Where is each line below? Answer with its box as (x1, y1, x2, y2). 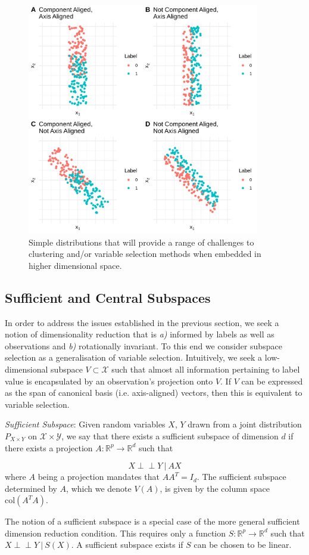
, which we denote (66, 482, 132, 494)
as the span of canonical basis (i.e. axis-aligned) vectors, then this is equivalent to (5, 386, 302, 399)
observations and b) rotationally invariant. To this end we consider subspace (5, 339, 282, 352)
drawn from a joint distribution (188, 418, 302, 430)
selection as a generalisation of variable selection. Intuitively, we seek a (5, 351, 263, 364)
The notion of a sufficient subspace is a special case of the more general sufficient (5, 515, 300, 528)
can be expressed (241, 374, 303, 387)
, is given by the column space (160, 482, 270, 494)
